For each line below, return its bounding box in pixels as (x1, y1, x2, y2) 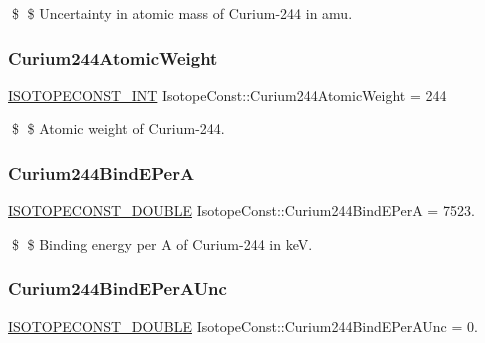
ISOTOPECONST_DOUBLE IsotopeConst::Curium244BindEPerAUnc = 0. (8, 315, 478, 336)
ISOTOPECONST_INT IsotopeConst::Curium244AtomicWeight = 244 (8, 84, 447, 105)
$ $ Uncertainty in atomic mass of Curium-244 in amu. (11, 3, 353, 23)
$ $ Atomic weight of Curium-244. (11, 118, 225, 139)
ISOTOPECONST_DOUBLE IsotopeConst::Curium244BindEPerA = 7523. (8, 200, 475, 221)
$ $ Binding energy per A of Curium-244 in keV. (11, 233, 313, 254)
